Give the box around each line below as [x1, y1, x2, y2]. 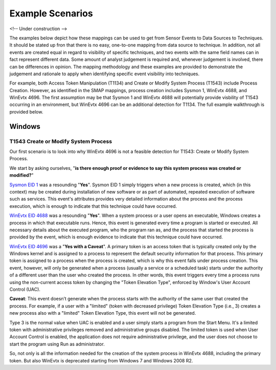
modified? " [9, 172, 34, 179]
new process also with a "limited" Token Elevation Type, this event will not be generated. [9, 310, 196, 316]
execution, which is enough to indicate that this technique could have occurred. [9, 203, 177, 209]
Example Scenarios [9, 8, 93, 19]
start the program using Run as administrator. [9, 341, 105, 347]
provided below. [9, 108, 43, 115]
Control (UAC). [9, 287, 41, 293]
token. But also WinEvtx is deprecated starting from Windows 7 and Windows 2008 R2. [9, 357, 193, 363]
